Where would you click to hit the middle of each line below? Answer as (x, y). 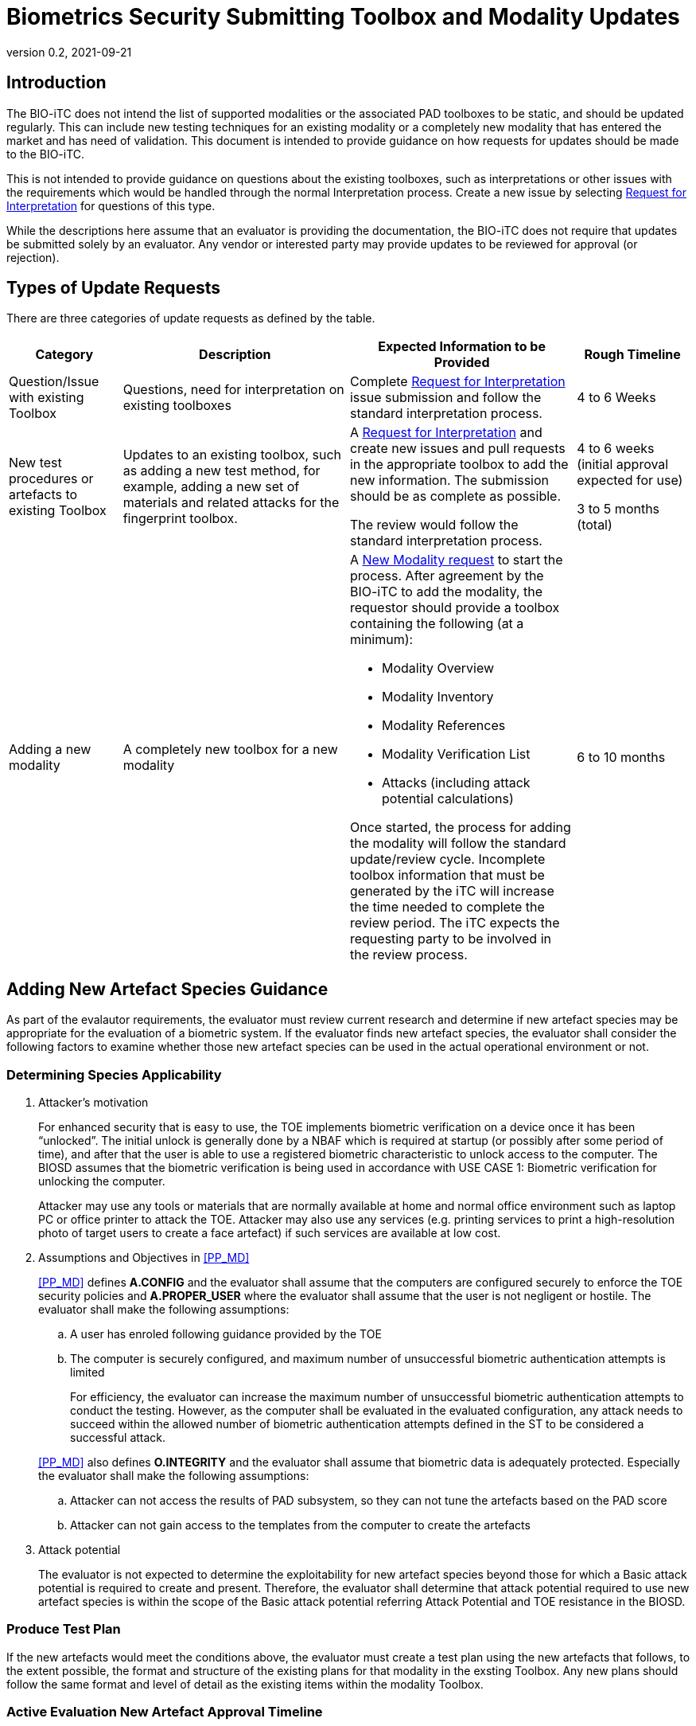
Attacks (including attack (456, 783)
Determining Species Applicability (114, 1074)
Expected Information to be (462, 347)
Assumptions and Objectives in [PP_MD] (144, 1258)
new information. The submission (449, 480)
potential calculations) (447, 799)
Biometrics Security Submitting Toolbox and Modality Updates (343, 17)
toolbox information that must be (447, 875)
